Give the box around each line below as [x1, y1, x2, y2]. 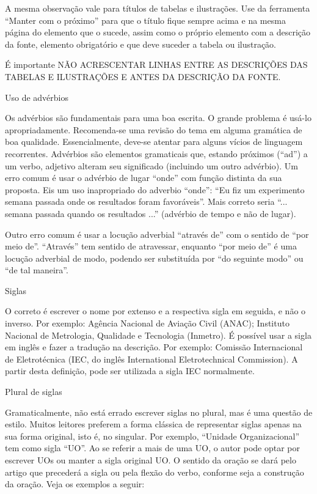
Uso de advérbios [5, 90, 69, 103]
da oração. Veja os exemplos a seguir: [5, 477, 145, 490]
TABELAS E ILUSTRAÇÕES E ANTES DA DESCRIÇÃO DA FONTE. [5, 70, 281, 83]
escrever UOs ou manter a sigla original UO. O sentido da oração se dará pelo [5, 454, 296, 466]
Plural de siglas [5, 385, 62, 398]
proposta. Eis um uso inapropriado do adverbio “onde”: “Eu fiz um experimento [5, 183, 305, 196]
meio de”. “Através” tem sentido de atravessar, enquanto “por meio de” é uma [5, 240, 297, 253]
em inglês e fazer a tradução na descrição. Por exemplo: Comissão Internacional [5, 341, 303, 353]
